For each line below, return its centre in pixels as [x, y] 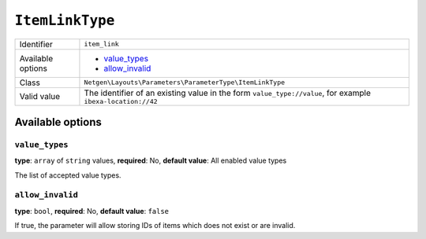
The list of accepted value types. [68, 175]
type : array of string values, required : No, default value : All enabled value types [151, 160]
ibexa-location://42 [121, 101]
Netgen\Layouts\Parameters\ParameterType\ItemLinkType [185, 83]
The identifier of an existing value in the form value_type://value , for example [227, 93]
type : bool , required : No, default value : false [92, 211]
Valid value [40, 97]
